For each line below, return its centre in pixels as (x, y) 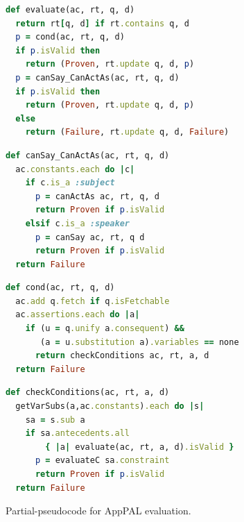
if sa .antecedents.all (77, 433)
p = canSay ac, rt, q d (90, 237)
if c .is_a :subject (70, 183)
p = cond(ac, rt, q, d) (70, 37)
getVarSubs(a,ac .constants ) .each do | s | (110, 406)
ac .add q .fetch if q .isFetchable (93, 301)
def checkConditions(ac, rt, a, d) (88, 393)
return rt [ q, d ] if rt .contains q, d (102, 23)
